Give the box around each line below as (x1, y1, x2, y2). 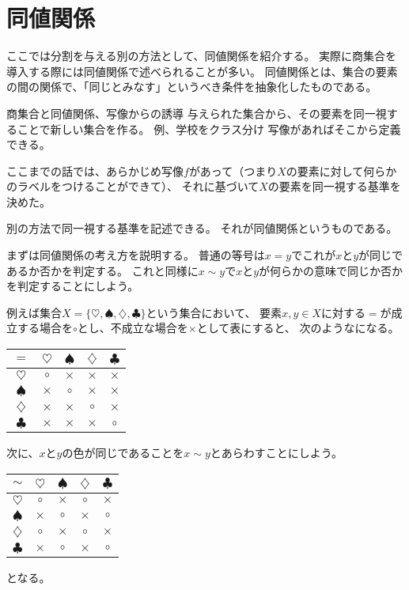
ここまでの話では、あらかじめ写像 (6, 162, 184, 179)
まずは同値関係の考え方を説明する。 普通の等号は (6, 247, 265, 263)
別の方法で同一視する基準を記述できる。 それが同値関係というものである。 (6, 220, 398, 236)
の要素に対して (286, 162, 364, 179)
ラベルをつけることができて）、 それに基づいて (17, 178, 259, 195)
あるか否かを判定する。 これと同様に (6, 262, 199, 278)
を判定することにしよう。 (6, 278, 139, 294)
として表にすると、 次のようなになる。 (196, 320, 400, 336)
